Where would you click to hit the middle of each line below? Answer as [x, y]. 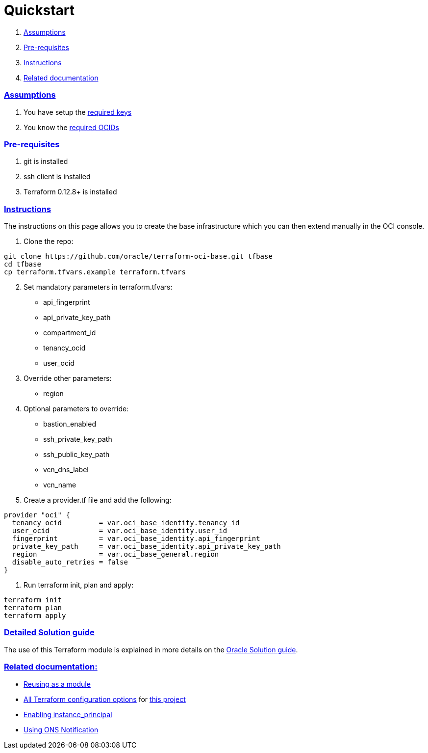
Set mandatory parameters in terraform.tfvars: [98, 287]
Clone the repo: [49, 241]
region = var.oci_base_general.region [115, 554]
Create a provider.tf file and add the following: [98, 500]
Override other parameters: [68, 378]
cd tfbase [23, 264]
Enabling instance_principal [68, 714]
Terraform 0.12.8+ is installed [70, 192]
